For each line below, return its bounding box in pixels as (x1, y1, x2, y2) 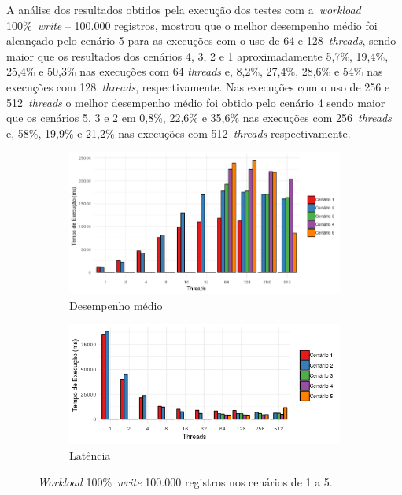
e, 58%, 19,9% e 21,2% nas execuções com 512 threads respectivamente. (6, 124, 351, 141)
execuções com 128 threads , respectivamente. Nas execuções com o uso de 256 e (6, 78, 390, 94)
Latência (69, 446, 111, 463)
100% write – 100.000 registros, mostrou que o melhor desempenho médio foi (6, 17, 378, 33)
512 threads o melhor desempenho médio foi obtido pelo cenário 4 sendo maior (6, 94, 385, 110)
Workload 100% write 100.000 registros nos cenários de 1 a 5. (38, 473, 333, 489)
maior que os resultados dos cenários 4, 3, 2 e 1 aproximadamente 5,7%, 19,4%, (6, 47, 389, 64)
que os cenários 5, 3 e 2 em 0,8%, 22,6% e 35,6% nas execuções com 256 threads (6, 109, 392, 126)
